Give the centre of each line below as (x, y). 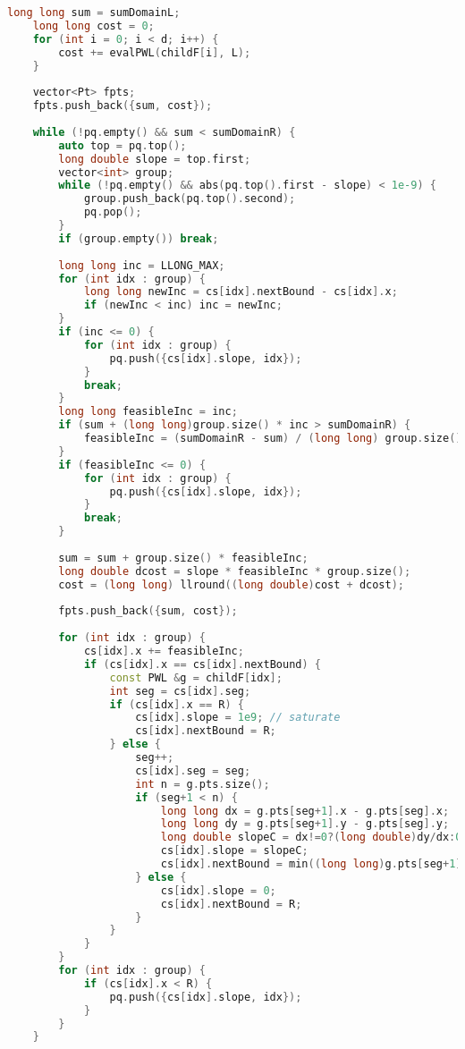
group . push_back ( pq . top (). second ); (190, 199)
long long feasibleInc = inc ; (148, 412)
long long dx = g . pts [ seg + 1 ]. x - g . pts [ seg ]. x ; (305, 811)
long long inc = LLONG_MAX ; (142, 265)
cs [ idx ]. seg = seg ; (193, 770)
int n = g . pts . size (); (203, 784)
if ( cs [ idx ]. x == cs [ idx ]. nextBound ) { (202, 664)
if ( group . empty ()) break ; (139, 238)
